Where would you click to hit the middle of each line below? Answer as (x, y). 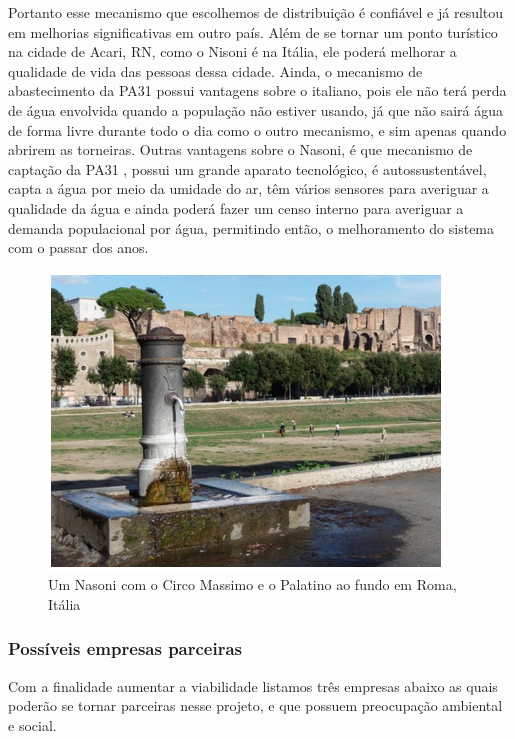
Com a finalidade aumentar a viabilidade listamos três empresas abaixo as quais (253, 685)
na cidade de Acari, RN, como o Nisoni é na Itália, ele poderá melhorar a (232, 51)
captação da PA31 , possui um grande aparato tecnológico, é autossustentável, (247, 168)
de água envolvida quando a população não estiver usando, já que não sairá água (256, 109)
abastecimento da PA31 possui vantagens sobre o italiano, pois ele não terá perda (257, 90)
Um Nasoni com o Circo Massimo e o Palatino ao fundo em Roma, (252, 584)
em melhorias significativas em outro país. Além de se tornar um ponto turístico (253, 31)
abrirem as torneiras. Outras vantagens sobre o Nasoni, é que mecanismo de (240, 149)
